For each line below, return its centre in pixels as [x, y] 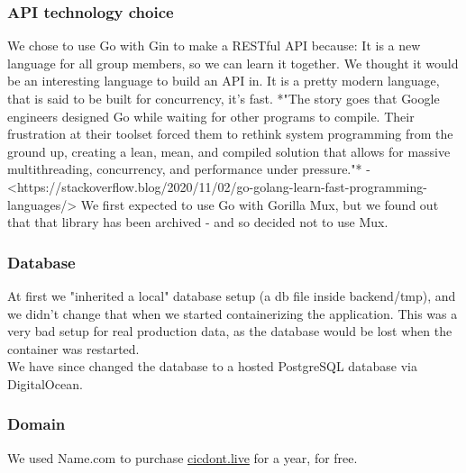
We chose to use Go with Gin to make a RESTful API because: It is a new [214, 45]
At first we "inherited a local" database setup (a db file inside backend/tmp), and [232, 295]
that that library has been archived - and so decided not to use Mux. [198, 222]
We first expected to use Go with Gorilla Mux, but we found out [260, 204]
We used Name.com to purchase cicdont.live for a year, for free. [183, 457]
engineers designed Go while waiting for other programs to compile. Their [211, 116]
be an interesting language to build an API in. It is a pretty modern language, [224, 81]
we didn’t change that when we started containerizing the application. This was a [233, 313]
